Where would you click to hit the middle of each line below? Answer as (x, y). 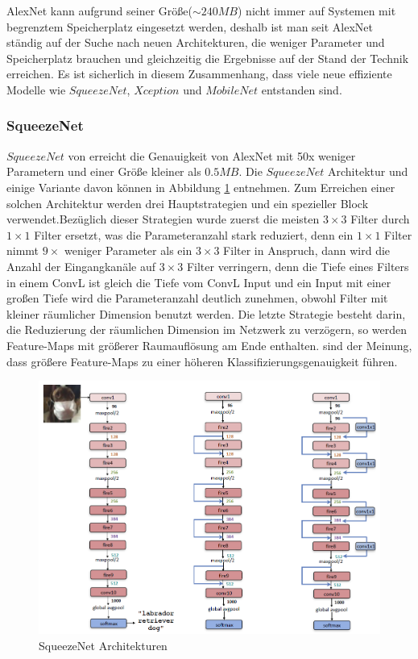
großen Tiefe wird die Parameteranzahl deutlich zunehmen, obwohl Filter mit (197, 298)
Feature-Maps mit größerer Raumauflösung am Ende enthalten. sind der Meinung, (209, 345)
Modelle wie (36, 89)
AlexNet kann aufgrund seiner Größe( (99, 10)
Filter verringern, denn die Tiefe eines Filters (298, 266)
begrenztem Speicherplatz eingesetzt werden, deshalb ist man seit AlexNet (190, 26)
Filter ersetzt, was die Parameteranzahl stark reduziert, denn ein (194, 234)
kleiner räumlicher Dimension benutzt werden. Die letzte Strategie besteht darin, (206, 313)
